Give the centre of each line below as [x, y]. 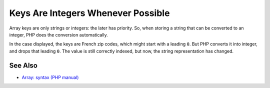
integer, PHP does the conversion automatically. [59, 34]
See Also [23, 65]
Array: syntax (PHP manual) [50, 77]
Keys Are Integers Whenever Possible [89, 13]
